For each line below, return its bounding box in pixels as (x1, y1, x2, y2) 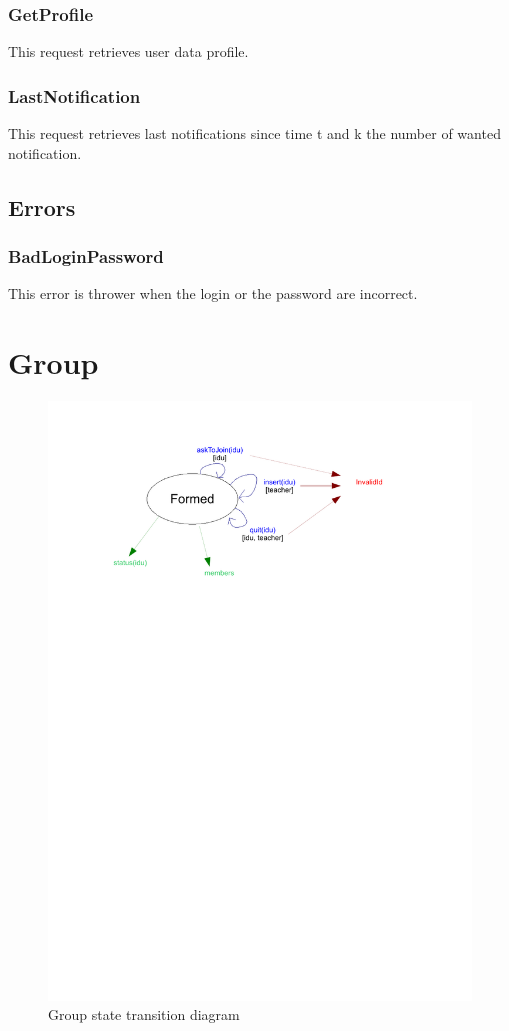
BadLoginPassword (8, 243, 164, 268)
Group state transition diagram (48, 1004, 240, 1025)
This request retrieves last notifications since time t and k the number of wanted (8, 123, 501, 144)
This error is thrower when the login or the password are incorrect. (8, 283, 418, 304)
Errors (8, 191, 76, 222)
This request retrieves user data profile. (8, 41, 249, 62)
